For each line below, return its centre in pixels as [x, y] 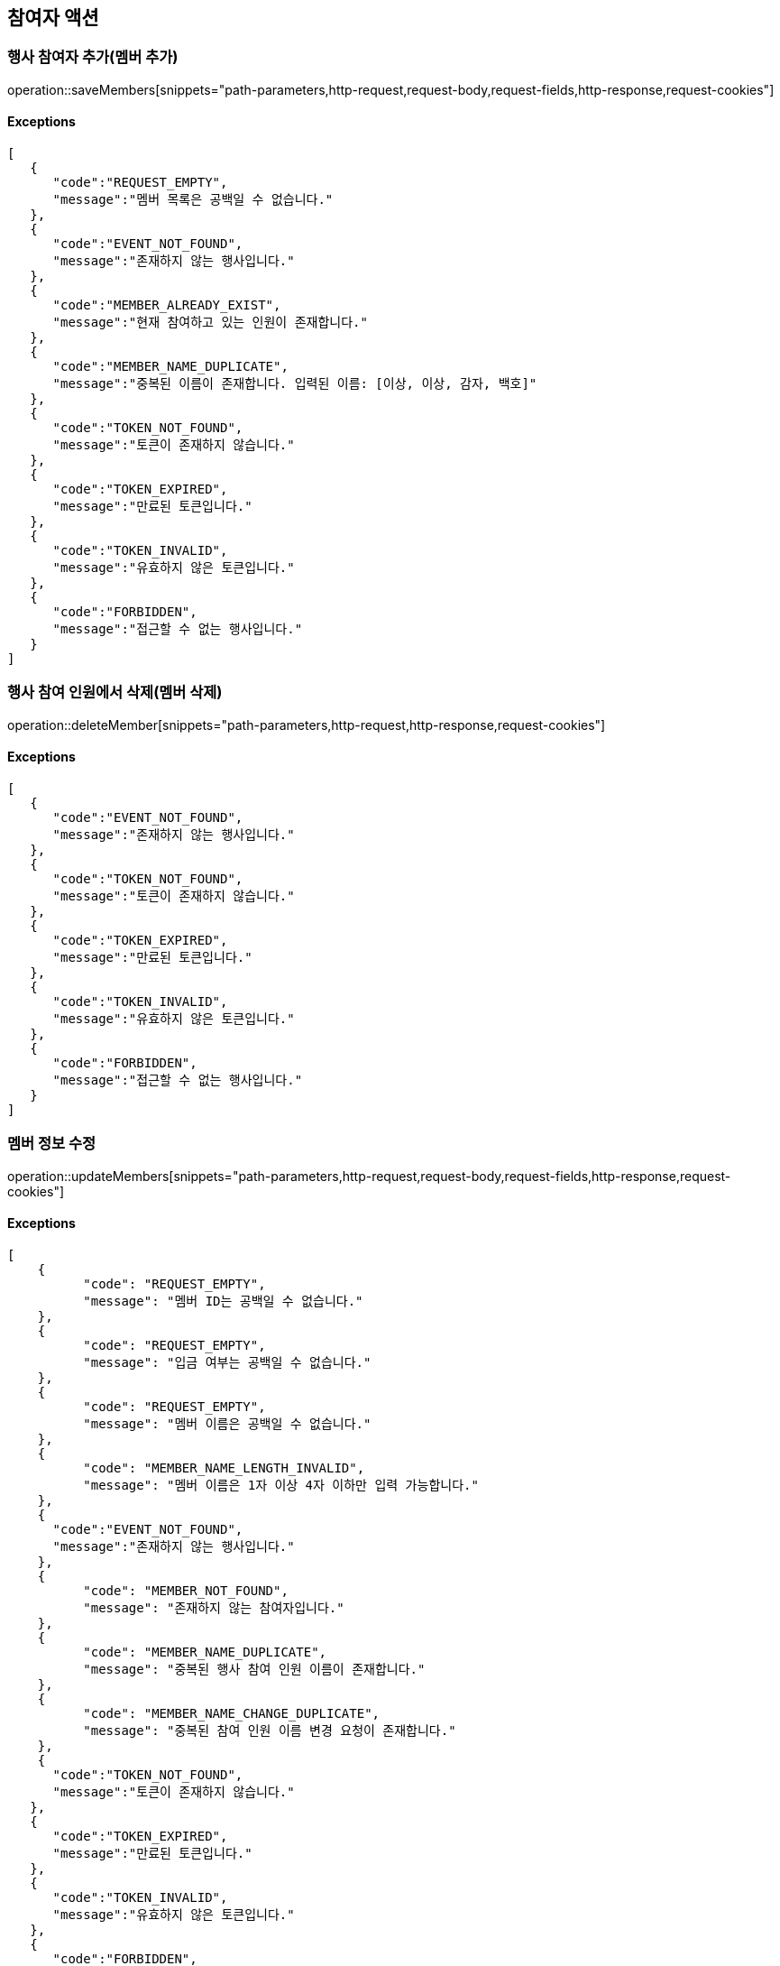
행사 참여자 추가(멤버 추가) [93, 57]
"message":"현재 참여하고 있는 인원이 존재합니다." [210, 323]
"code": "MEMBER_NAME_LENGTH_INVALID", [224, 1468]
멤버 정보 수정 [52, 1144]
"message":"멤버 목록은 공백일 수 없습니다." [193, 200]
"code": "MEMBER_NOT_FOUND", [186, 1590]
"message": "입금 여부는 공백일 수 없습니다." [227, 1362]
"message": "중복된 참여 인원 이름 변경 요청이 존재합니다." [270, 1730]
